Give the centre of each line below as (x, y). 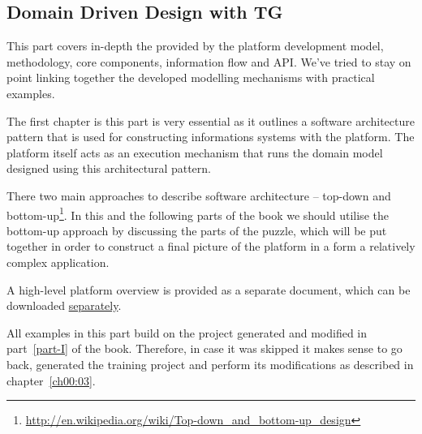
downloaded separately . (64, 305)
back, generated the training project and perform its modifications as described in (210, 364)
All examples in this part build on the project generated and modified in (187, 332)
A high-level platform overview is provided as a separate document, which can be (209, 289)
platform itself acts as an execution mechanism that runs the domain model (195, 152)
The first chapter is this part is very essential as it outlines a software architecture (211, 120)
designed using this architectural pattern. (109, 168)
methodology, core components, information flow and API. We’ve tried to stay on (209, 61)
